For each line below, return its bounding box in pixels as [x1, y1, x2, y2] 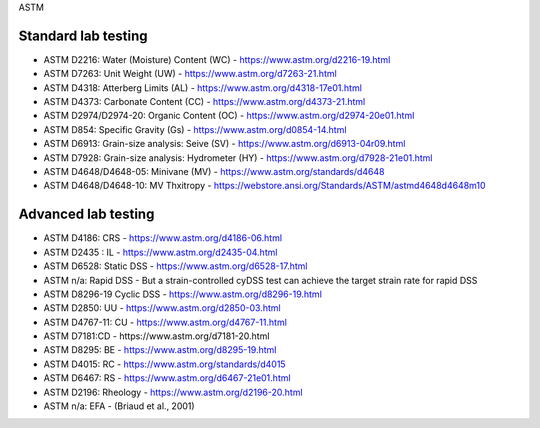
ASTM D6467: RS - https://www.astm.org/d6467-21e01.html [43, 372, 291, 384]
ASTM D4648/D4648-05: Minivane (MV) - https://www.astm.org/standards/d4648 [43, 166, 385, 178]
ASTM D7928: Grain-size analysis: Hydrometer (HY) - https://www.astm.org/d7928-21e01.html [43, 151, 433, 164]
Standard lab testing [18, 27, 149, 44]
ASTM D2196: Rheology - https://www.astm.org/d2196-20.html [43, 386, 304, 398]
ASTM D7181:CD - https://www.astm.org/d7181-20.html [43, 330, 270, 342]
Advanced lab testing [18, 206, 155, 223]
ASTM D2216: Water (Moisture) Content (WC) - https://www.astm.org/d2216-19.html [43, 53, 391, 65]
